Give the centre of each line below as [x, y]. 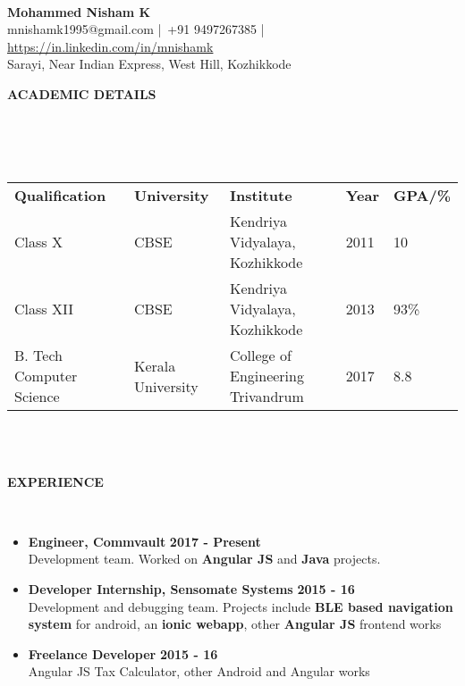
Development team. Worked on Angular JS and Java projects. [204, 559]
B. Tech [38, 356]
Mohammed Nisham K [79, 11]
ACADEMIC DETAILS [82, 93]
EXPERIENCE [55, 481]
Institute [261, 196]
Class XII [44, 309]
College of [261, 356]
